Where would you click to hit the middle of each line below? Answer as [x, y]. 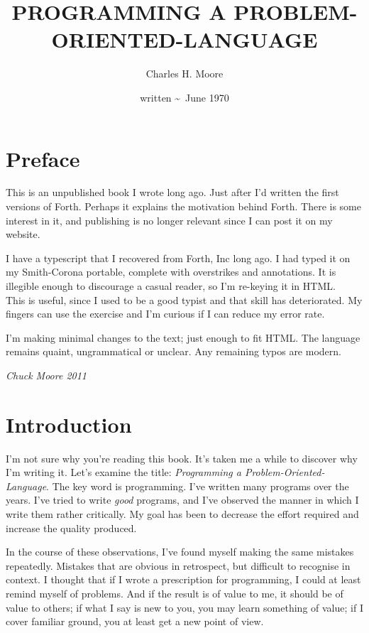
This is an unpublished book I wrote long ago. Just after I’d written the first [172, 192]
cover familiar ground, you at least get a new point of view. [135, 621]
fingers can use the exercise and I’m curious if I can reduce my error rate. [165, 314]
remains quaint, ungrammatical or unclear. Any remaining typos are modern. [174, 351]
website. [23, 234]
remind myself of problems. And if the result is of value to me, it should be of [175, 594]
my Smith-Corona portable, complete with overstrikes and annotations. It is [171, 272]
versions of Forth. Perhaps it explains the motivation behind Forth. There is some [183, 206]
